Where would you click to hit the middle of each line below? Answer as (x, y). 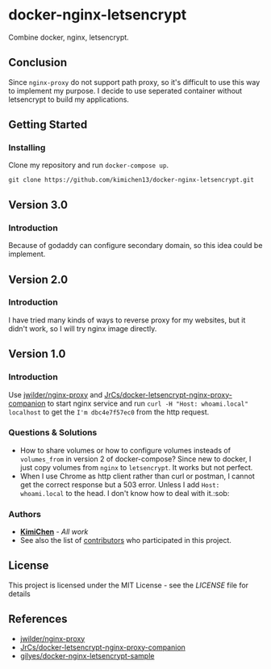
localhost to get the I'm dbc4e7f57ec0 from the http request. (109, 412)
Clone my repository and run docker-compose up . (89, 165)
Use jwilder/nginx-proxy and (56, 394)
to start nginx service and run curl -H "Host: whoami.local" (148, 403)
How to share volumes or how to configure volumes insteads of (125, 450)
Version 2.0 (38, 279)
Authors (25, 514)
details (19, 593)
